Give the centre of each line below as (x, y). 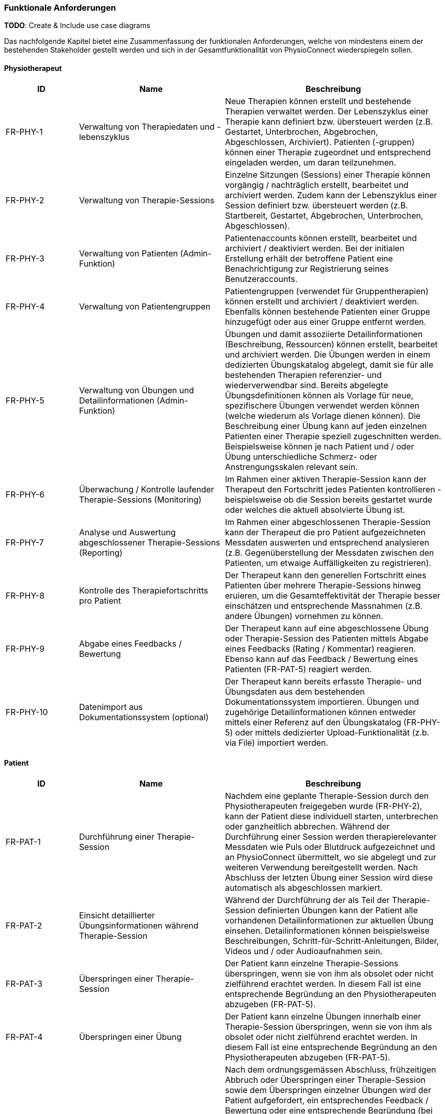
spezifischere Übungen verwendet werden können (322, 405)
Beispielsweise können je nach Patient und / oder (319, 446)
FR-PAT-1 (23, 842)
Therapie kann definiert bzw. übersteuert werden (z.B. (329, 121)
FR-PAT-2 (24, 925)
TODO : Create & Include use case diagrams (77, 26)
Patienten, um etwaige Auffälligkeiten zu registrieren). (328, 563)
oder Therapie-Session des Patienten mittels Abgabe (327, 638)
